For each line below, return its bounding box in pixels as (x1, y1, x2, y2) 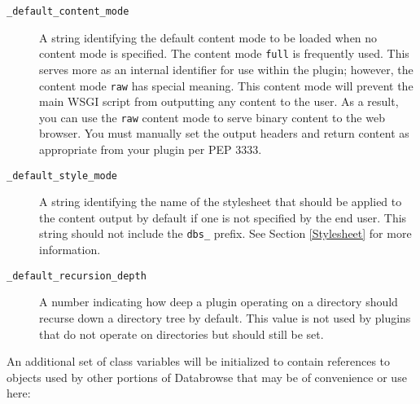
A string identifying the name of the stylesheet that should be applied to (39, 193, 402, 210)
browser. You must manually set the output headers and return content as (39, 125, 409, 142)
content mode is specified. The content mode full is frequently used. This (39, 45, 409, 62)
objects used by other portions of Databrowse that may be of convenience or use (7, 368, 407, 385)
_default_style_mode (7, 169, 118, 182)
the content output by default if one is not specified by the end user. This (39, 209, 407, 226)
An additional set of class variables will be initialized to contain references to (7, 353, 391, 370)
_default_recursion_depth (7, 270, 147, 282)
